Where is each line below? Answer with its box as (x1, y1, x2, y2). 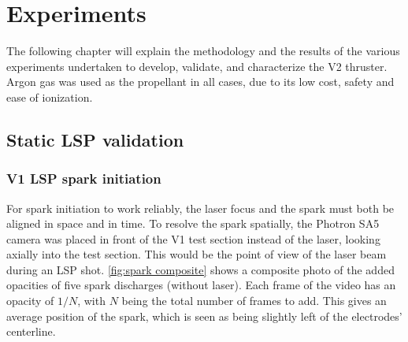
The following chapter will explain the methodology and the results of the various (6, 43, 400, 59)
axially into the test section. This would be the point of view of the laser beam (6, 246, 387, 262)
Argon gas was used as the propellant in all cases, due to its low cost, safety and (6, 73, 395, 90)
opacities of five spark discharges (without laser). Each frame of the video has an (6, 277, 396, 293)
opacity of (6, 292, 54, 309)
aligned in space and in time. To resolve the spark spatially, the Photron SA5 (6, 215, 380, 232)
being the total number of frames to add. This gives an (121, 292, 387, 309)
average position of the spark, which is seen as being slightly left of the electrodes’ (6, 307, 402, 324)
